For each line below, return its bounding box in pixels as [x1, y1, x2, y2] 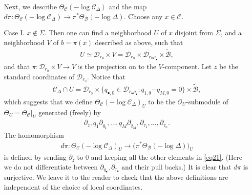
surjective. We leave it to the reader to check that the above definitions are [4, 172, 228, 182]
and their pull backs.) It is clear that [121, 161, 231, 171]
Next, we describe [4, 1, 57, 11]
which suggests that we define [4, 96, 93, 106]
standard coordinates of [4, 71, 75, 81]
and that [4, 61, 30, 72]
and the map [108, 1, 147, 11]
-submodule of [186, 96, 229, 106]
